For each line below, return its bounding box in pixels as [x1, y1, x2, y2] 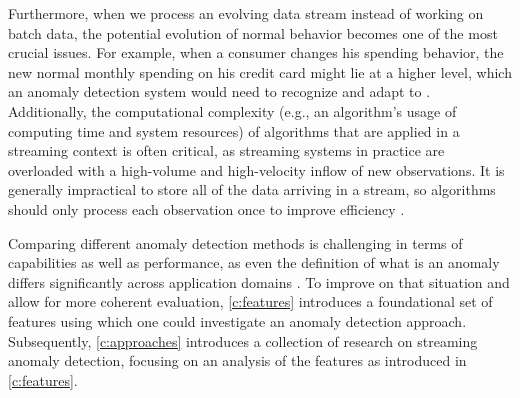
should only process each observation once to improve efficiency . [8, 198, 405, 219]
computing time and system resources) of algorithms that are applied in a [8, 120, 460, 141]
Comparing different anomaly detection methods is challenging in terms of [8, 232, 463, 253]
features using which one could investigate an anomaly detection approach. [8, 310, 467, 331]
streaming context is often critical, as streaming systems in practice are [8, 140, 445, 161]
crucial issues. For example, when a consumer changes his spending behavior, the [8, 42, 504, 63]
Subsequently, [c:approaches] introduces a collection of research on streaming [8, 330, 478, 351]
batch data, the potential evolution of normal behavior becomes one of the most [8, 22, 498, 43]
